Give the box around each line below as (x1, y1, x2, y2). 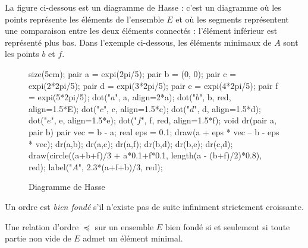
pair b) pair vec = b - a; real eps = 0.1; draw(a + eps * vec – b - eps (29, 125, 279, 138)
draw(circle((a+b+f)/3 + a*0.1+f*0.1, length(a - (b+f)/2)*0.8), (29, 149, 262, 161)
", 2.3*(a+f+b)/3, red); (78, 160, 163, 173)
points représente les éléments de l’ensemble (5, 12, 164, 25)
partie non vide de (5, 232, 71, 244)
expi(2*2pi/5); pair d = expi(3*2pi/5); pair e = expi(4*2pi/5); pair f (29, 79, 278, 91)
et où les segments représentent (175, 12, 289, 25)
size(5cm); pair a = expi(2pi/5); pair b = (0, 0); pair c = (29, 67, 237, 80)
